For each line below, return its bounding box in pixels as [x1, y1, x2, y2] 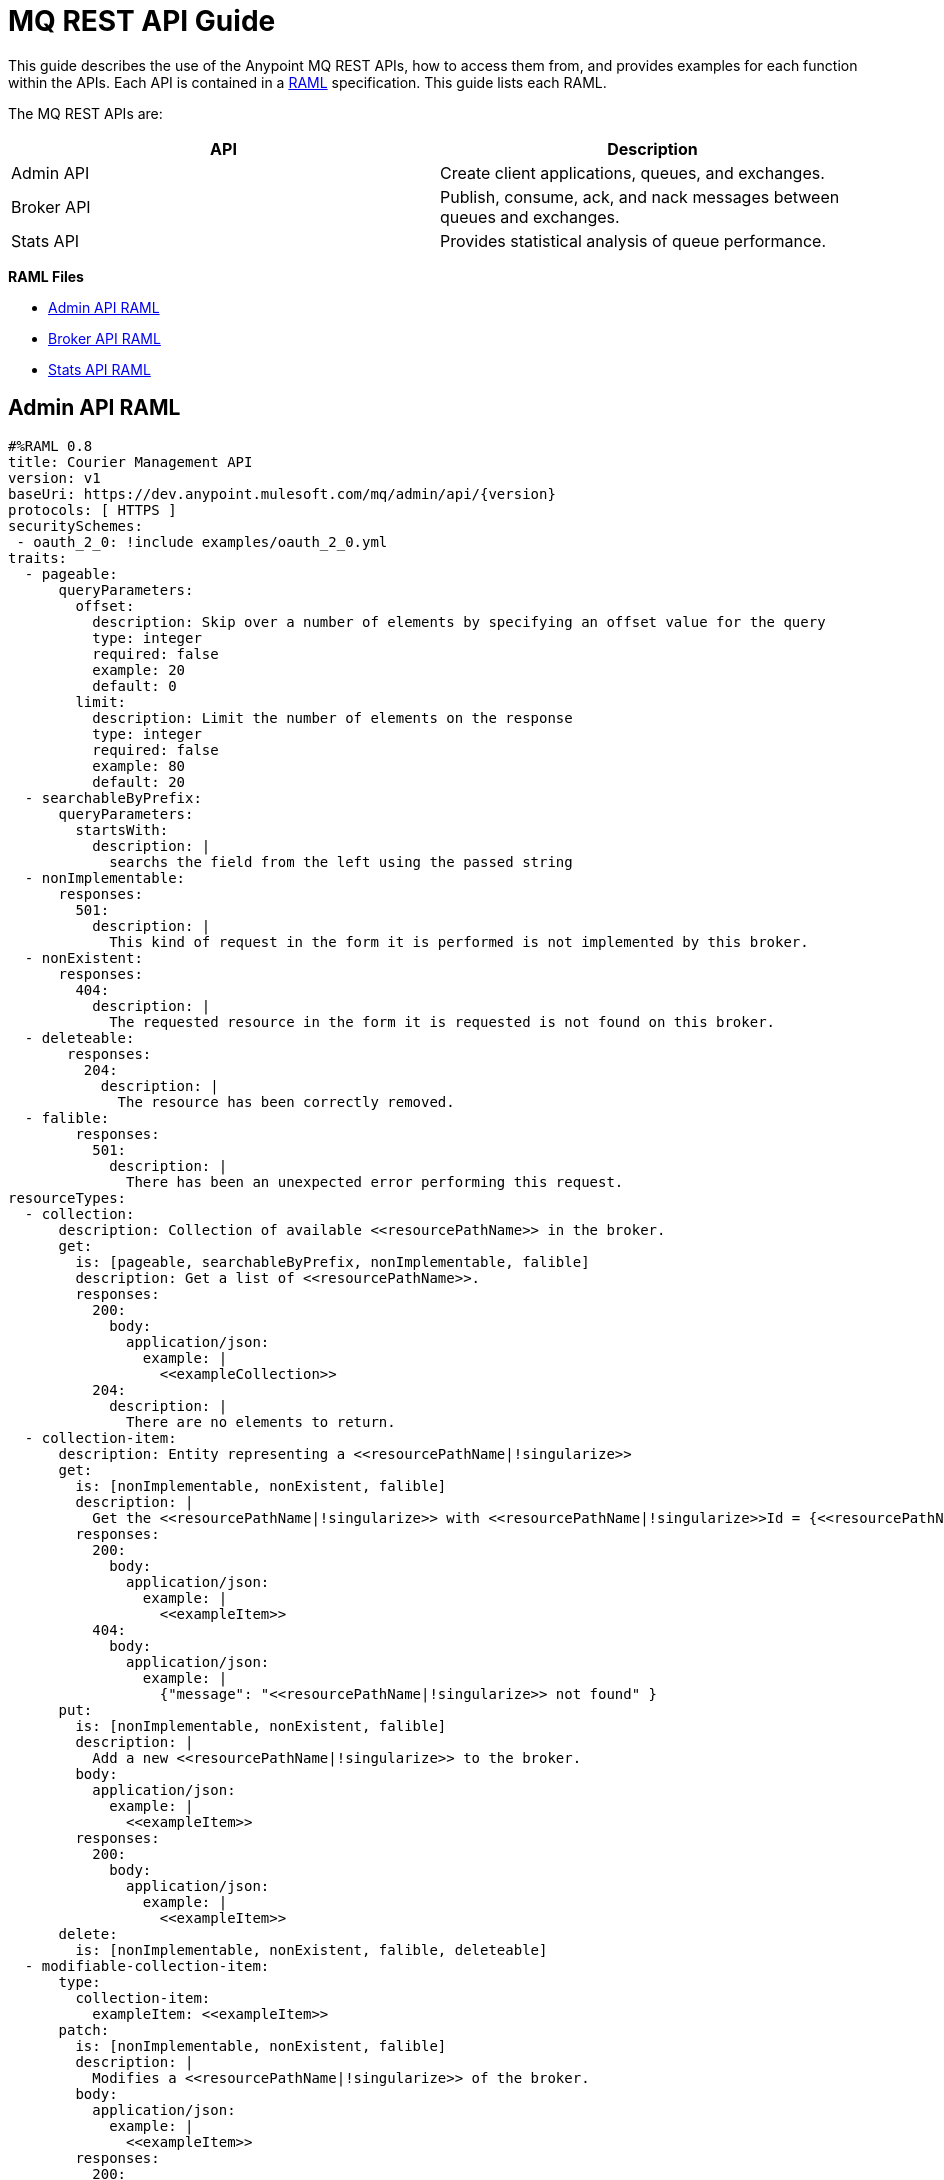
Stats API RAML [48, 360, 151, 378]
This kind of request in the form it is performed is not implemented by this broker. [109, 933, 809, 950]
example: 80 [92, 757, 186, 774]
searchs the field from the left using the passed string [109, 853, 573, 870]
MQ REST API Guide [8, 4, 276, 38]
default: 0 [92, 677, 177, 694]
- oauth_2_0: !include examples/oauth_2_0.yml [16, 533, 388, 550]
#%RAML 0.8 [8, 437, 93, 454]
